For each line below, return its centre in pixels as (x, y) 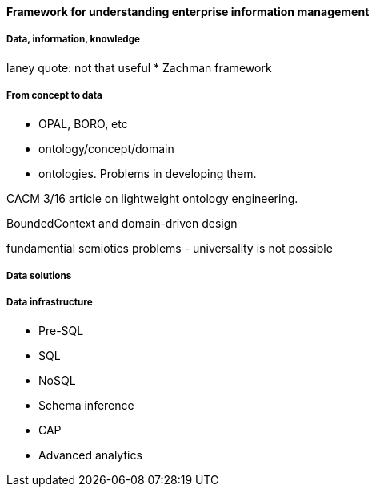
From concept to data (54, 96)
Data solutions (39, 275)
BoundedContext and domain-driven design (122, 223)
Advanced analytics (90, 455)
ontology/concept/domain (106, 148)
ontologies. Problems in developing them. (148, 173)
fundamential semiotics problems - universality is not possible (170, 248)
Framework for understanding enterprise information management (188, 12)
